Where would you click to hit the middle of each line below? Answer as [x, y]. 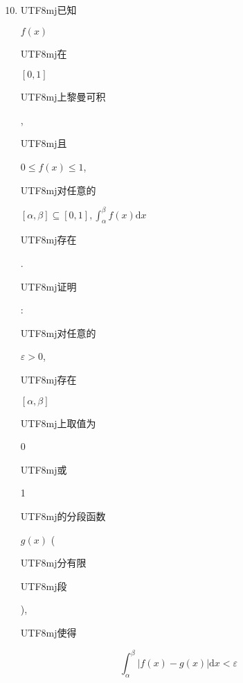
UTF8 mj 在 [44, 53]
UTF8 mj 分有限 [53, 563]
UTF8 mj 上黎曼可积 [63, 97]
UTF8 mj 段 [44, 586]
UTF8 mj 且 [44, 143]
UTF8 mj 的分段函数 [63, 516]
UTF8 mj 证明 [48, 286]
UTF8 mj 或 [44, 469]
